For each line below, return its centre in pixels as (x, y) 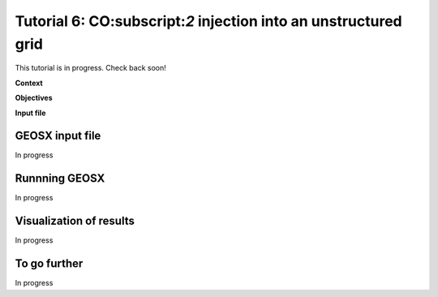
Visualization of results (75, 221)
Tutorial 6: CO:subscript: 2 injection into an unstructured (208, 21)
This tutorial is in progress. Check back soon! (90, 68)
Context (29, 83)
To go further (49, 264)
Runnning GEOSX (60, 179)
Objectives (34, 98)
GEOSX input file (58, 136)
